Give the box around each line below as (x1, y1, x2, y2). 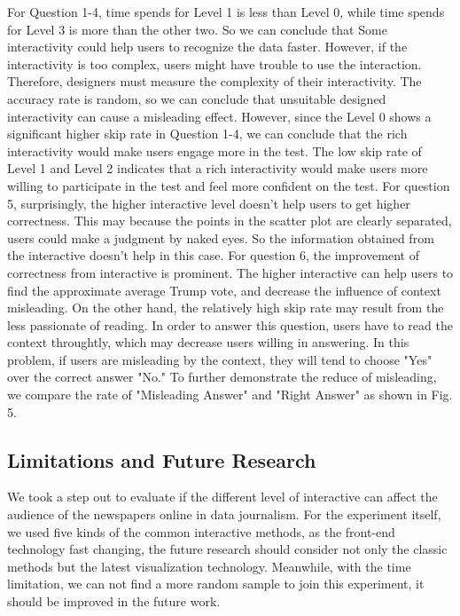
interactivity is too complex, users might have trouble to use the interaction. (7, 54, 422, 73)
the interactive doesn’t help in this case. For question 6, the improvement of (7, 246, 419, 265)
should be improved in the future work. (7, 592, 221, 611)
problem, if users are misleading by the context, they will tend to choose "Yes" (7, 350, 433, 368)
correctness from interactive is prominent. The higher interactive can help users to (7, 263, 454, 281)
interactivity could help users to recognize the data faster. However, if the (7, 37, 408, 56)
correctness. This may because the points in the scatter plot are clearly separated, (7, 211, 452, 230)
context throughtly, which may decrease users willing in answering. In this (7, 333, 409, 351)
